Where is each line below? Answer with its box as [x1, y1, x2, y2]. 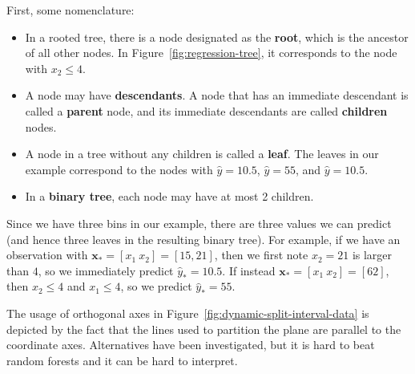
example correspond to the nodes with [25, 161, 213, 177]
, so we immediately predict [38, 262, 174, 278]
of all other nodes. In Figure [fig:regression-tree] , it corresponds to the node [25, 44, 397, 61]
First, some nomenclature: [6, 2, 135, 18]
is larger [352, 246, 393, 263]
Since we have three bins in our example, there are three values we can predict [6, 214, 392, 231]
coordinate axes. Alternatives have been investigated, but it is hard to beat [6, 336, 375, 353]
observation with [6, 246, 88, 263]
